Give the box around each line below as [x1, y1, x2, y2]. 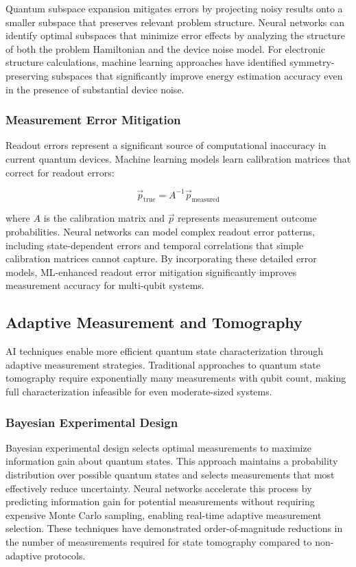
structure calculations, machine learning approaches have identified [5, 55, 287, 69]
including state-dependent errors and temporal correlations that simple [5, 238, 304, 252]
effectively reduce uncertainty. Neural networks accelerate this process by [5, 481, 312, 495]
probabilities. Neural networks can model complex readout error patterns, [5, 224, 315, 239]
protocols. [44, 548, 86, 562]
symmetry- [289, 55, 335, 69]
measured [191, 196, 219, 204]
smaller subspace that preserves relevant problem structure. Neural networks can [5, 14, 344, 29]
